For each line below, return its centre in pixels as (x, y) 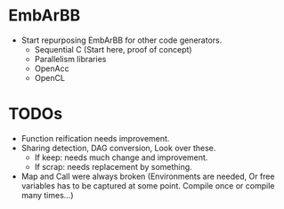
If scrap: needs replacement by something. (113, 166)
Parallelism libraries (70, 59)
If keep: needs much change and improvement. (121, 157)
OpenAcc (52, 68)
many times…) (47, 195)
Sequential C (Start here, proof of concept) (113, 49)
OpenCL (50, 77)
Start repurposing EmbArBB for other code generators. (122, 40)
